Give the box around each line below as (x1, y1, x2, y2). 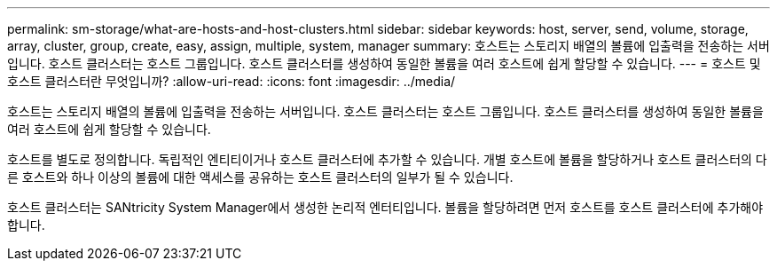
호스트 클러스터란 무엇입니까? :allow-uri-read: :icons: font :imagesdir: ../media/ (7, 74, 456, 89)
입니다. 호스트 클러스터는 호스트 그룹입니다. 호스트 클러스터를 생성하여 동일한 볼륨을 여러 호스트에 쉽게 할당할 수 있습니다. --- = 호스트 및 (7, 56, 761, 71)
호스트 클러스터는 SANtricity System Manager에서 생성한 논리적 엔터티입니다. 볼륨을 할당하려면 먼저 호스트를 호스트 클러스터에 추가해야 (7, 200, 764, 215)
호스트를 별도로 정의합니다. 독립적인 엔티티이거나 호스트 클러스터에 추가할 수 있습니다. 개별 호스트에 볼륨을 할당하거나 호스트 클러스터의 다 (7, 152, 767, 167)
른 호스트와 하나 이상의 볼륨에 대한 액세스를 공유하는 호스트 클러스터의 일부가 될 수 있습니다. (7, 169, 514, 185)
